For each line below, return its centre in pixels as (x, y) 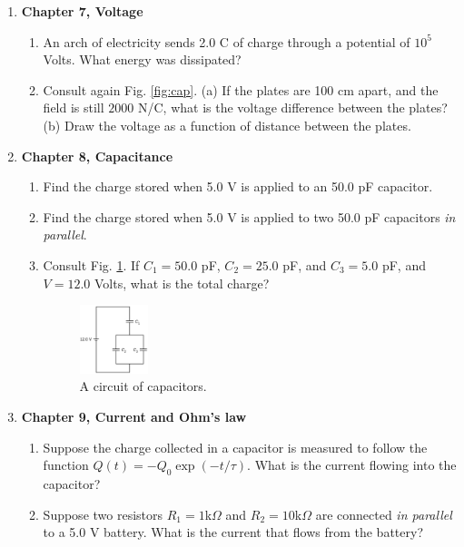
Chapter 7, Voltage (82, 11)
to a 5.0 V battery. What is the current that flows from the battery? (233, 532)
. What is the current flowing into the (352, 465)
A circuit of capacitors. (143, 386)
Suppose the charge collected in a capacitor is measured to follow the (235, 447)
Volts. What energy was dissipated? (142, 59)
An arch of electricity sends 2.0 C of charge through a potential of (227, 41)
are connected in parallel (384, 514)
